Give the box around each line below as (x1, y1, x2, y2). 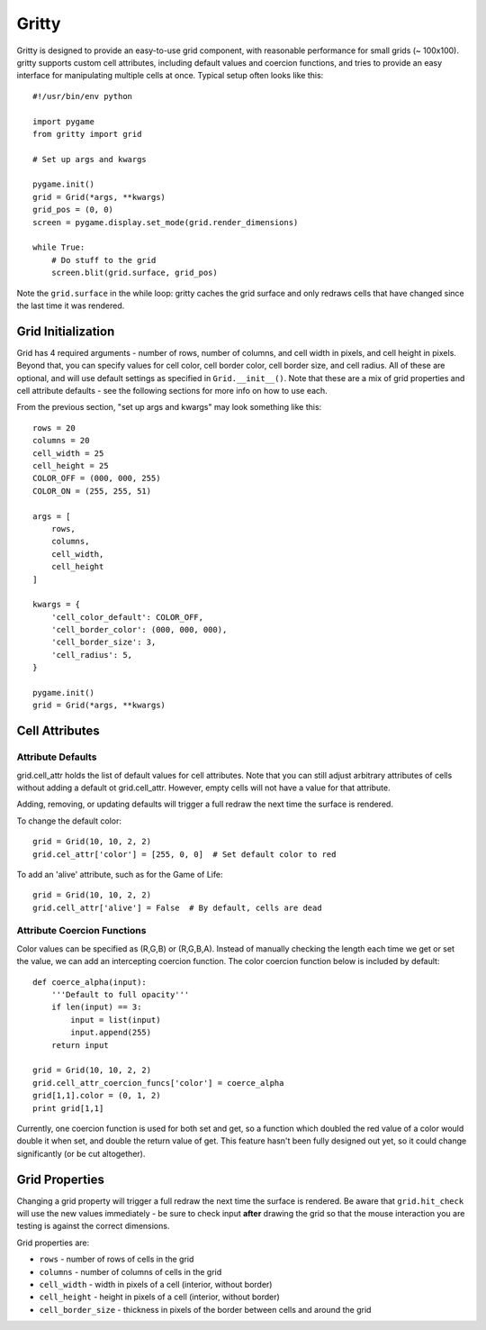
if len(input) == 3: (50, 1002, 142, 1013)
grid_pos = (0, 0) (32, 205, 114, 215)
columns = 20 (32, 435, 90, 446)
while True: (32, 242, 85, 252)
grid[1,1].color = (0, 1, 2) (32, 1090, 161, 1101)
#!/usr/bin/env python (32, 91, 133, 101)
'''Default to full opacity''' (50, 989, 190, 1000)
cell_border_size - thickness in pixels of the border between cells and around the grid (39, 1304, 372, 1315)
